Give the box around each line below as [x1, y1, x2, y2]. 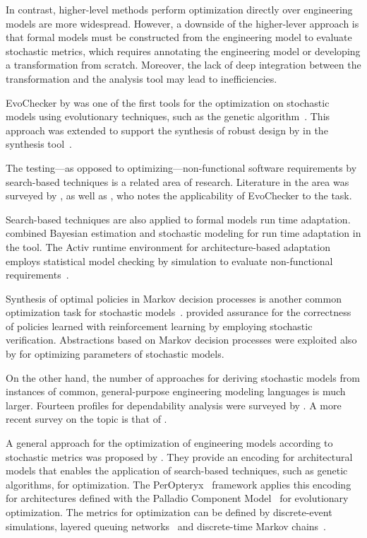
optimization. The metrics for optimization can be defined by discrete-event [6, 505, 332, 519]
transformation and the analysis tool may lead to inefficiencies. [6, 71, 277, 86]
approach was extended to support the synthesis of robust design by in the [6, 122, 328, 137]
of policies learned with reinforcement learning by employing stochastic [6, 318, 313, 333]
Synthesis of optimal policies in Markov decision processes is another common [6, 291, 342, 305]
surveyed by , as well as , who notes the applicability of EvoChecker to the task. [6, 188, 352, 203]
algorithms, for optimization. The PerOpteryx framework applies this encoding [6, 476, 351, 491]
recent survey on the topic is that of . [6, 411, 167, 426]
